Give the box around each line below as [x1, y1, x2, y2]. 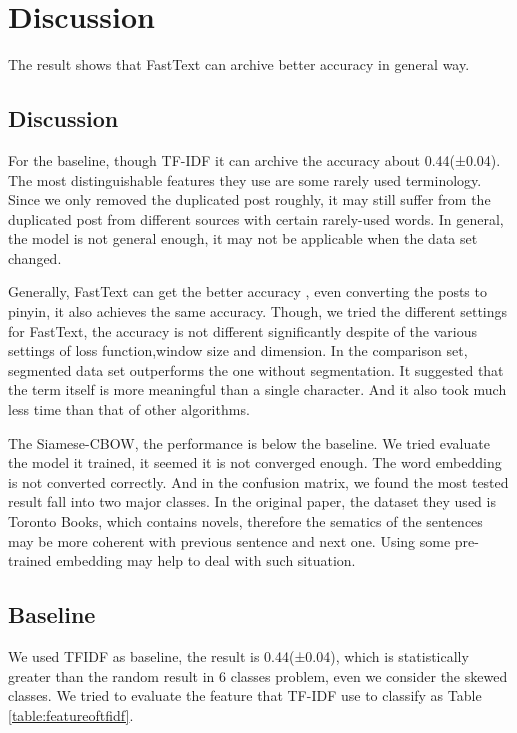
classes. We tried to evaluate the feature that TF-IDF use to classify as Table [8, 685, 482, 706]
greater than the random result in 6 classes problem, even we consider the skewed [8, 665, 508, 686]
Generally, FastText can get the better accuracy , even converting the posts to [8, 281, 487, 302]
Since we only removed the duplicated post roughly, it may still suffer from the [8, 189, 491, 210]
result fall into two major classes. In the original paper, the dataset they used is [8, 491, 496, 512]
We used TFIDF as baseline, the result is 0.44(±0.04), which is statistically [8, 646, 469, 666]
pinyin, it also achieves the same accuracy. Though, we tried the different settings [8, 301, 508, 322]
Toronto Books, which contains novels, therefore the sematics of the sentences [8, 511, 483, 532]
